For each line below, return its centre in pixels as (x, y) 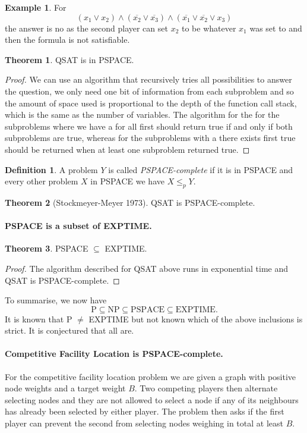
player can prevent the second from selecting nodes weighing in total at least (144, 423)
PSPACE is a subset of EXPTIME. (78, 226)
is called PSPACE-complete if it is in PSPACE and (201, 169)
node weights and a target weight (65, 388)
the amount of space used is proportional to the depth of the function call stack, (151, 103)
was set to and (276, 28)
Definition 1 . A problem (51, 169)
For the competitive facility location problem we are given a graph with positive (151, 376)
